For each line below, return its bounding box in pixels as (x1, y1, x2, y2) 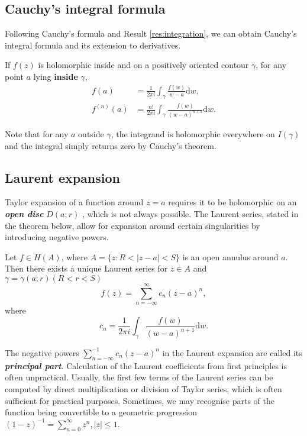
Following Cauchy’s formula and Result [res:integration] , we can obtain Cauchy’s (5, 27, 297, 40)
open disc (5, 207, 44, 219)
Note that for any (5, 127, 69, 140)
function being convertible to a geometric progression (5, 406, 198, 418)
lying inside (33, 70, 78, 82)
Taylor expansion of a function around (5, 196, 144, 208)
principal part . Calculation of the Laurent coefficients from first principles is (5, 359, 287, 372)
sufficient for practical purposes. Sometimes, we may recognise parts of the (5, 394, 274, 406)
